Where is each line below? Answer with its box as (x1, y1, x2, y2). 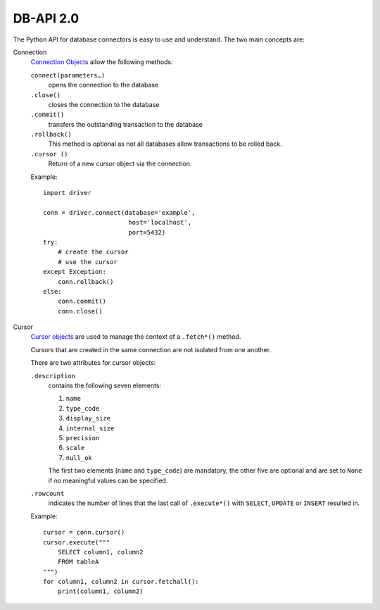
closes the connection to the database (48, 100, 160, 108)
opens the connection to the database (48, 81, 159, 89)
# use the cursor (57, 258, 118, 266)
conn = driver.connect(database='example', (43, 208, 196, 216)
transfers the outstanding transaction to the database (48, 120, 203, 128)
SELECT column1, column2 (57, 548, 144, 556)
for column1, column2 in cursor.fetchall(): (43, 578, 200, 586)
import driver (43, 189, 91, 197)
